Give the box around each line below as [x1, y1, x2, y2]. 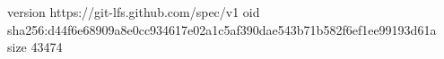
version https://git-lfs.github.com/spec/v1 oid [7, 3, 260, 21]
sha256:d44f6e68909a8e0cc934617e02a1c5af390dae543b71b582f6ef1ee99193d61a [7, 20, 437, 38]
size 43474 [7, 38, 63, 56]
